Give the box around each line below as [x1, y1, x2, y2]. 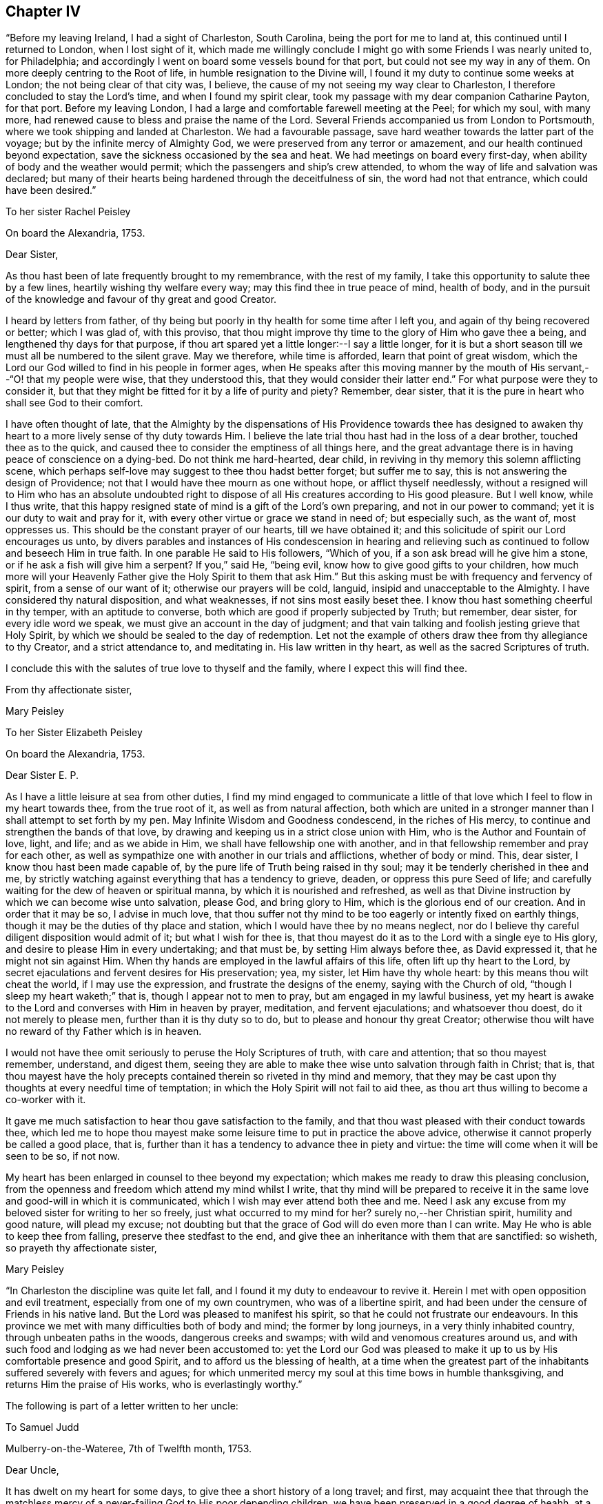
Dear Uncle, [6, 1464, 59, 1476]
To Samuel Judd [6, 1421, 79, 1434]
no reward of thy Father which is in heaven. [6, 1025, 202, 1038]
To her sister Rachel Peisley [6, 206, 131, 218]
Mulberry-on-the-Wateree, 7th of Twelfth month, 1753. [6, 1443, 252, 1455]
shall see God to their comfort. [6, 397, 143, 409]
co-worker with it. [6, 1094, 86, 1106]
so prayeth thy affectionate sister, [6, 1242, 157, 1254]
